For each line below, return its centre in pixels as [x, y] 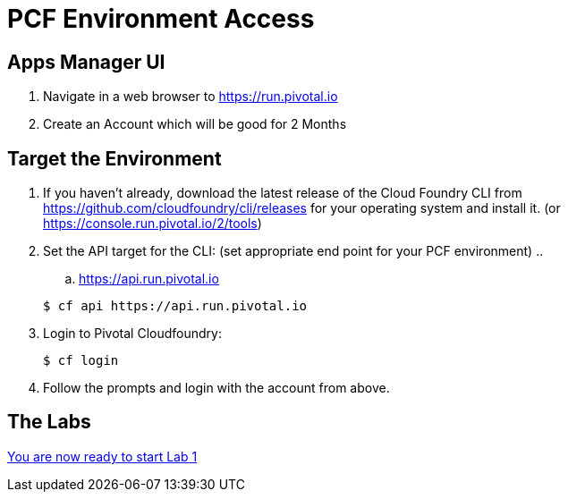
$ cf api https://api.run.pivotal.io [175, 306]
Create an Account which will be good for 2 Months [195, 124]
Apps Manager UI [86, 62]
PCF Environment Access [161, 19]
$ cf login [81, 361]
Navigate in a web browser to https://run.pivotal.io [191, 97]
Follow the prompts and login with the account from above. [216, 388]
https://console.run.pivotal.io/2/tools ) [153, 224]
